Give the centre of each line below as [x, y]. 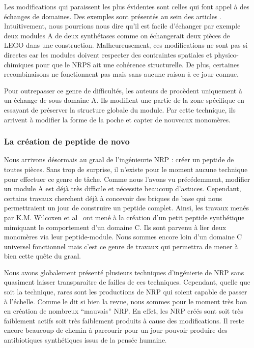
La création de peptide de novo [67, 141]
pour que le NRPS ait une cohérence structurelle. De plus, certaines [138, 64]
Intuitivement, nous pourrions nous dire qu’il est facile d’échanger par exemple [122, 26]
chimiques [19, 64]
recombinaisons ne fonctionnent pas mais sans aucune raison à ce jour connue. [121, 74]
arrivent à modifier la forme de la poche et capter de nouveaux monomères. [117, 119]
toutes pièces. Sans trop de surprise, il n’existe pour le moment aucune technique [126, 169]
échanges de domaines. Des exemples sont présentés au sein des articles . [113, 16]
